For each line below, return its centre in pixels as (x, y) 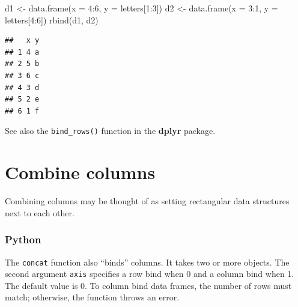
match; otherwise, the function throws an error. (92, 297)
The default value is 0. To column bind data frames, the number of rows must (148, 285)
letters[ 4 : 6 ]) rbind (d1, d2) (52, 20)
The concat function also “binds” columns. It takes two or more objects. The (147, 262)
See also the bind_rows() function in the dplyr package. (110, 131)
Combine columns (80, 172)
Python (23, 239)
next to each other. (40, 212)
